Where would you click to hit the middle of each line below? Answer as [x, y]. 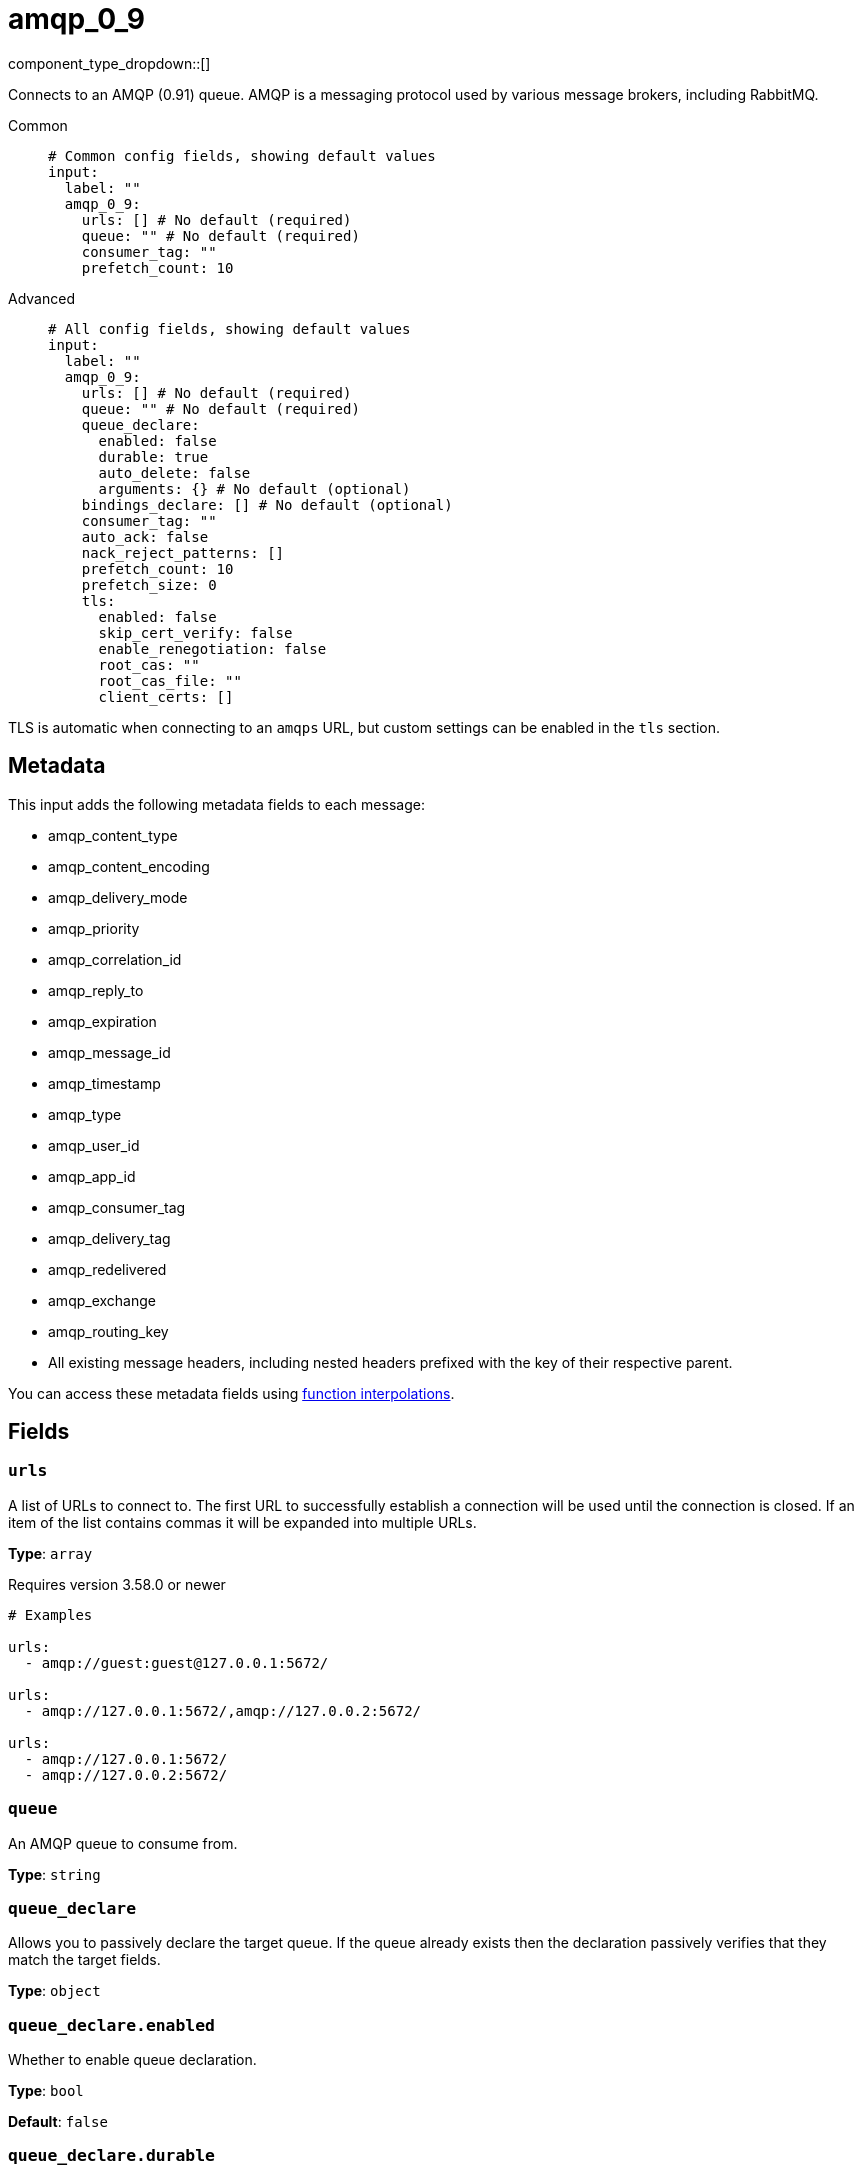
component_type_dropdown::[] [109, 63]
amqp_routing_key [108, 1331]
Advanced [41, 298]
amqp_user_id [94, 1145]
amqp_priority [94, 928]
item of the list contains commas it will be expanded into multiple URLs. [242, 1522]
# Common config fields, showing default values [242, 155]
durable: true [153, 456]
